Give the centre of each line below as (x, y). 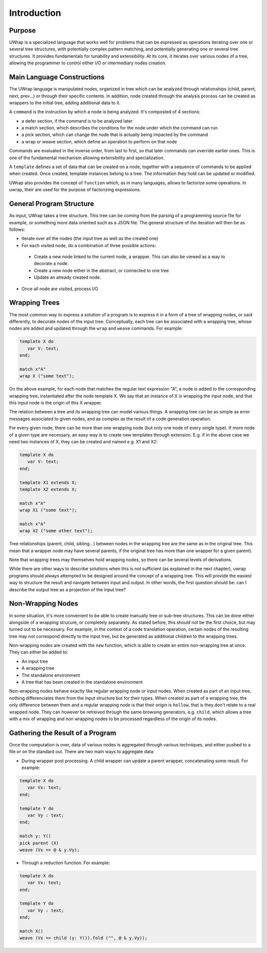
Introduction (35, 13)
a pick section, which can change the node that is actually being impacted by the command (115, 135)
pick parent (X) (39, 843)
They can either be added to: (39, 652)
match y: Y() (35, 836)
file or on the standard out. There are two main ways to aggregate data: (82, 752)
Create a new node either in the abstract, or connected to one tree (101, 270)
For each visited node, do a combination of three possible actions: (89, 245)
